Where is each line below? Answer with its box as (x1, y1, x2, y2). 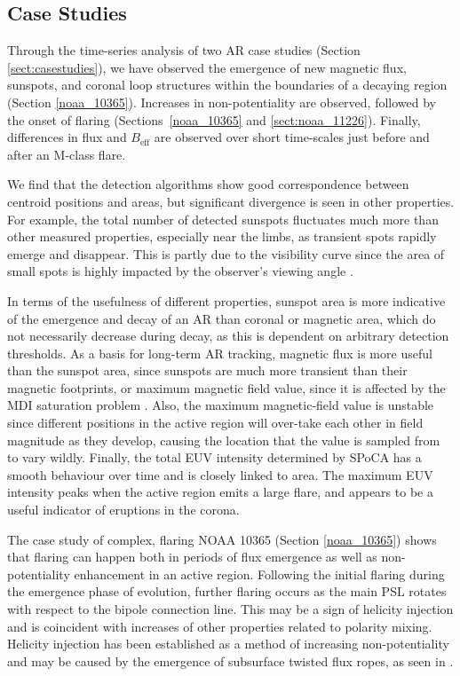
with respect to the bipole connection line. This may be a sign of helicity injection (7, 600, 454, 618)
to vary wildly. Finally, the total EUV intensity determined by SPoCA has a (7, 448, 422, 467)
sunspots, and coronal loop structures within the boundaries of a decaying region (7, 75, 448, 94)
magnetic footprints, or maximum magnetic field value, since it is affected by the (7, 378, 446, 397)
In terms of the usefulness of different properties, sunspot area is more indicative (7, 291, 446, 310)
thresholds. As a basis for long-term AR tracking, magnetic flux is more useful (7, 343, 432, 362)
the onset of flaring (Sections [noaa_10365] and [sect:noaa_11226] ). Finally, (7, 110, 421, 129)
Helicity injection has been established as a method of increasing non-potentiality (7, 634, 449, 653)
